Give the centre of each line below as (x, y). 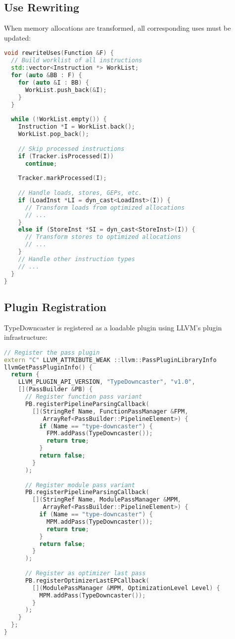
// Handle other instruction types (76, 259)
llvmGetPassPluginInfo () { (48, 367)
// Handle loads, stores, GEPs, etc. (80, 193)
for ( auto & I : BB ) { (53, 82)
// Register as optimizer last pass (85, 573)
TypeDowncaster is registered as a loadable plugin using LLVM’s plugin (113, 327)
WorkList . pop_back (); (53, 134)
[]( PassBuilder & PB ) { (55, 389)
